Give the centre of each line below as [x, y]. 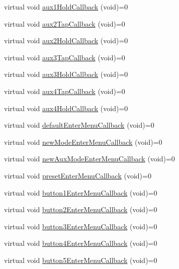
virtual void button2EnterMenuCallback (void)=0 [81, 209]
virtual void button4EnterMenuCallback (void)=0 [81, 243]
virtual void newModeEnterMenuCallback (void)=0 [83, 142]
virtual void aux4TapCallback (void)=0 [65, 91]
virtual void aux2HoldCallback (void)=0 [66, 40]
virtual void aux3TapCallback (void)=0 [65, 57]
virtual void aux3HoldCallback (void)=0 [66, 74]
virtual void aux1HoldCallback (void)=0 [66, 7]
